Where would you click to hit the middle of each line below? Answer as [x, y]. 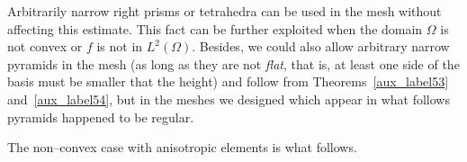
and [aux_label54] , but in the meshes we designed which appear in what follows [229, 99]
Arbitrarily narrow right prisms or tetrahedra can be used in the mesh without [225, 11]
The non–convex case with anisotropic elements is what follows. [182, 147]
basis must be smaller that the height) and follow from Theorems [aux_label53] [228, 81]
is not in [120, 46]
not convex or [45, 46]
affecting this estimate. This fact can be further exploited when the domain [215, 28]
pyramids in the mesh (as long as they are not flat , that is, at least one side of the [233, 63]
